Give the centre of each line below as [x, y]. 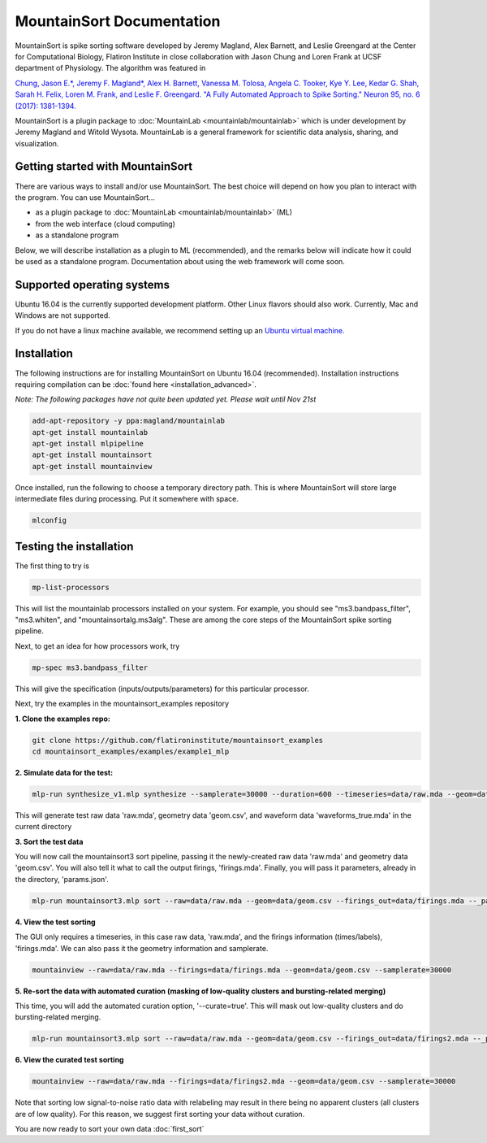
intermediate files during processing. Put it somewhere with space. [127, 499]
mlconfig [50, 521]
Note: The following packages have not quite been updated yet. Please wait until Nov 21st [166, 399]
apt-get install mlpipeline [88, 444]
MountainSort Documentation [118, 21]
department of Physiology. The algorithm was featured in [110, 68]
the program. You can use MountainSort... [85, 197]
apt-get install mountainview [92, 466]
